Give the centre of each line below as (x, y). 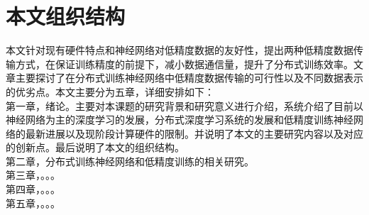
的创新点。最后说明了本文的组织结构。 (95, 147)
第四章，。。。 (33, 189)
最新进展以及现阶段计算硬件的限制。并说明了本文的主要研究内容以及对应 (194, 133)
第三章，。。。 (33, 175)
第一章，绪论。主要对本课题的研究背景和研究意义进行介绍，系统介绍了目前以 (184, 105)
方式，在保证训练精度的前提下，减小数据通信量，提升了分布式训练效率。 (184, 64)
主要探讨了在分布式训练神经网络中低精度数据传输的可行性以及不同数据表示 (189, 78)
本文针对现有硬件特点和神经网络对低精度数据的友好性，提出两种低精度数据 (180, 50)
